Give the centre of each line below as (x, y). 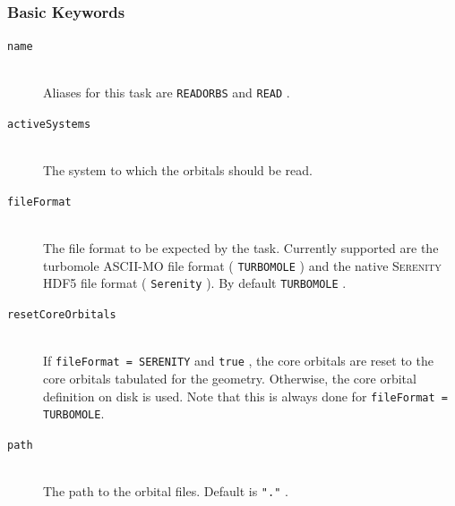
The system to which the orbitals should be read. (178, 170)
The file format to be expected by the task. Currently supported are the (241, 248)
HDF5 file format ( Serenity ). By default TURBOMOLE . (195, 283)
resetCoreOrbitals (62, 315)
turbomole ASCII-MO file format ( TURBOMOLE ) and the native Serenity (242, 265)
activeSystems (49, 125)
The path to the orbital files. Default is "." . (166, 491)
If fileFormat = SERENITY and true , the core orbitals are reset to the (238, 361)
